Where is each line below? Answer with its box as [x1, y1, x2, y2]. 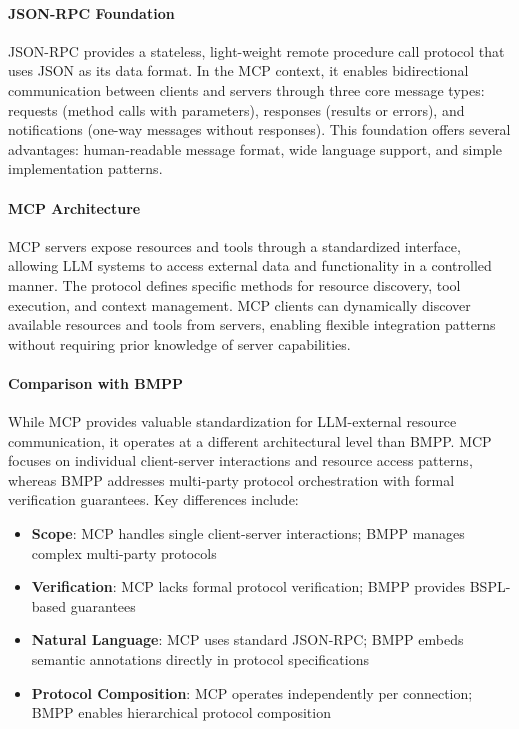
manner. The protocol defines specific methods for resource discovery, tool [8, 274, 461, 295]
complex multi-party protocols [31, 542, 217, 563]
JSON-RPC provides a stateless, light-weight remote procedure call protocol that [8, 40, 505, 61]
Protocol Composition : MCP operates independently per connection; [31, 682, 473, 703]
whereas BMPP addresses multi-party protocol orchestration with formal [8, 469, 455, 490]
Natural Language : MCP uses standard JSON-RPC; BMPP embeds [31, 629, 464, 650]
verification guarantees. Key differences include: [8, 489, 299, 510]
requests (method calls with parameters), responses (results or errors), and [8, 99, 465, 120]
